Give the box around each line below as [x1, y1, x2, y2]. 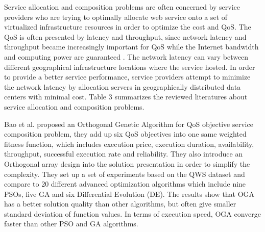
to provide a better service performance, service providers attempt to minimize [4, 71, 251, 82]
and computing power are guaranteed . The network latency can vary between [4, 51, 249, 62]
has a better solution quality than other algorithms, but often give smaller [4, 198, 236, 209]
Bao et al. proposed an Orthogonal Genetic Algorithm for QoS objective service [4, 118, 253, 129]
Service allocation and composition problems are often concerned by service [4, 2, 240, 12]
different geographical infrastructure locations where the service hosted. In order [4, 61, 255, 72]
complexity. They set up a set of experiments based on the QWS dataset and [4, 168, 245, 179]
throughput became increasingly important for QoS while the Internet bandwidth [4, 41, 259, 52]
